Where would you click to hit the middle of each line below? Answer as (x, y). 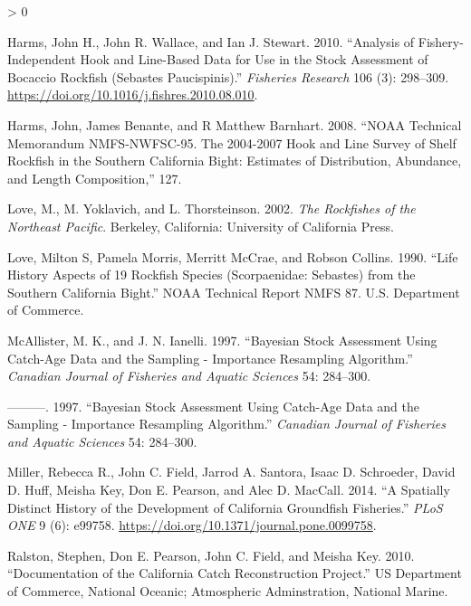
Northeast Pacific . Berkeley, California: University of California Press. (201, 226)
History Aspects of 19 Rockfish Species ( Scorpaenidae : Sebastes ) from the (211, 275)
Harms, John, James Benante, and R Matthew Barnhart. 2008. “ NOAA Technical (235, 124)
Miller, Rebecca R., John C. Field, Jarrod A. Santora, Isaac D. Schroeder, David (231, 472)
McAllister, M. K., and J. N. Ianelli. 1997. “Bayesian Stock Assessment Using (222, 340)
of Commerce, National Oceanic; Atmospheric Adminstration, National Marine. (228, 591)
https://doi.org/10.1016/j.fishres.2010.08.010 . (133, 95)
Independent (42, 59)
